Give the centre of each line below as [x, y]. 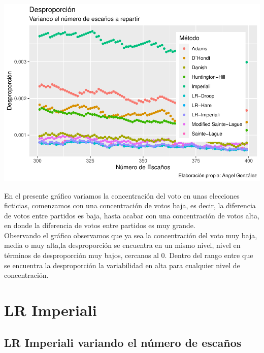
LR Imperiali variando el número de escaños [123, 342]
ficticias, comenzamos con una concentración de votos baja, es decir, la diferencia [130, 205]
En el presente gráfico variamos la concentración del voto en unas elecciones [122, 195]
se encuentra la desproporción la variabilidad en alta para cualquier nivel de [122, 265]
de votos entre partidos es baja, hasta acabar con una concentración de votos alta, [132, 215]
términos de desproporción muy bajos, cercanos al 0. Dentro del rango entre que [129, 255]
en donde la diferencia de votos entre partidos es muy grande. [100, 225]
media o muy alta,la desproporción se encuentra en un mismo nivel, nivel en [122, 245]
